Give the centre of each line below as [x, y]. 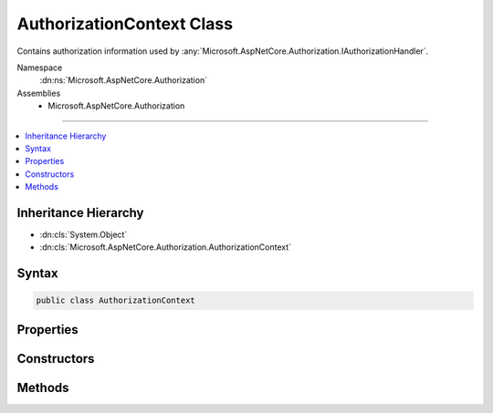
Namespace [40, 67]
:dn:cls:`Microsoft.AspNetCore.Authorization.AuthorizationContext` [166, 247]
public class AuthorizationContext [115, 300]
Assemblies [39, 93]
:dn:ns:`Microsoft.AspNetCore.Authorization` [124, 80]
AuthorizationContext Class [125, 24]
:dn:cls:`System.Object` [84, 234]
